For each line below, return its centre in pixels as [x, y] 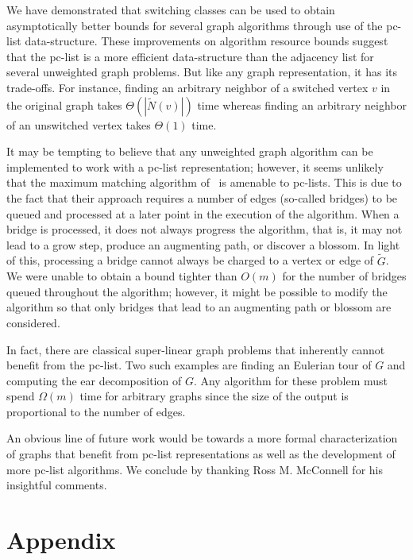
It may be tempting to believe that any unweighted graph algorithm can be [190, 151]
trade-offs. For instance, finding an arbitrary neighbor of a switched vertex [187, 87]
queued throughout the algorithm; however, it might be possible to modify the [197, 291]
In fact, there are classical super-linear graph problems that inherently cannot [196, 349]
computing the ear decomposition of [94, 380]
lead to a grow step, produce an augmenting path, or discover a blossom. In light [203, 244]
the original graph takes [64, 104]
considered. [33, 322]
